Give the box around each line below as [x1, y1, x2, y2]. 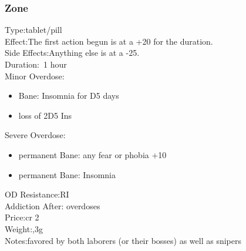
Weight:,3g [5, 222, 43, 235]
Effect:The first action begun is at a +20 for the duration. [5, 35, 213, 47]
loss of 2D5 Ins [18, 109, 72, 121]
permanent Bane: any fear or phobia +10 [18, 148, 167, 160]
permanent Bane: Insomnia [18, 168, 116, 180]
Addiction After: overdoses [5, 199, 100, 212]
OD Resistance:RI [5, 188, 69, 200]
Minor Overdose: [5, 69, 65, 82]
